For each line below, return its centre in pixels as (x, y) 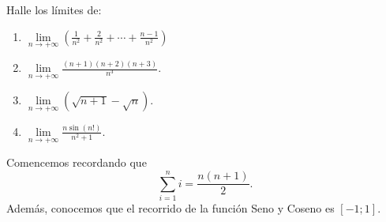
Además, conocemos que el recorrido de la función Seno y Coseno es (171, 207)
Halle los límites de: (54, 9)
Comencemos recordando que (77, 162)
